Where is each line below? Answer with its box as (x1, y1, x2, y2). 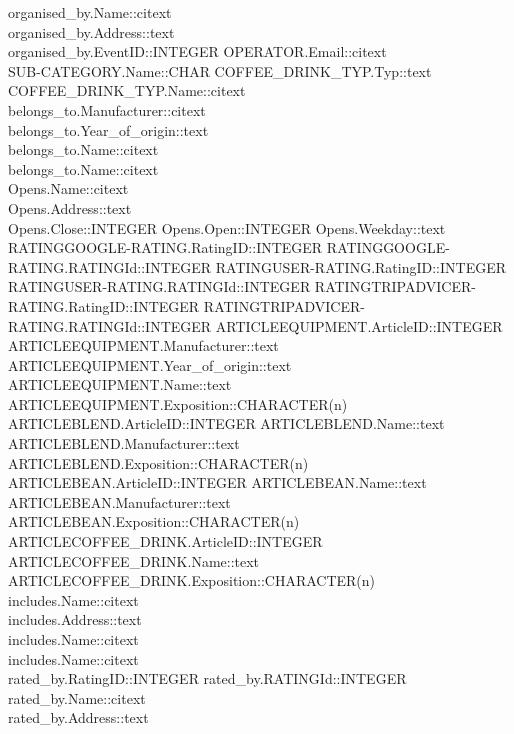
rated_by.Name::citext (8, 687, 146, 708)
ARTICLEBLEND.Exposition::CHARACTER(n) (8, 452, 309, 473)
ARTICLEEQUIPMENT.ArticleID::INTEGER (215, 315, 503, 336)
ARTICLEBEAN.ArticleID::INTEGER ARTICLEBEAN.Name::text (8, 472, 427, 493)
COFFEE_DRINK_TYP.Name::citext (8, 80, 246, 101)
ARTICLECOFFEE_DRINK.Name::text (8, 550, 260, 571)
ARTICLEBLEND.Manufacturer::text (8, 433, 240, 454)
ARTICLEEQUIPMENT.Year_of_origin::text (8, 354, 292, 375)
